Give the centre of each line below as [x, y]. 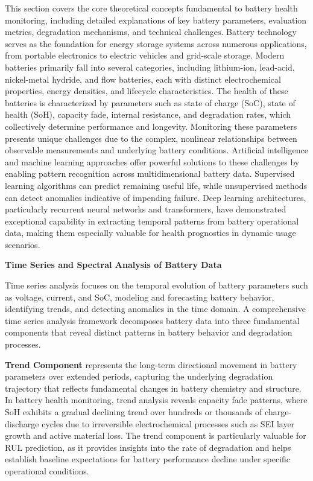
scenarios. [23, 244]
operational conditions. [47, 470]
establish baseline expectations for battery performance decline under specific [148, 459]
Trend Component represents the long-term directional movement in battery [151, 364]
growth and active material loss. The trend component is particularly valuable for [156, 435]
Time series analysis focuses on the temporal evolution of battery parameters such [156, 285]
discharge [22, 423]
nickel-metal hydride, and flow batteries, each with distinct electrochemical [143, 79]
